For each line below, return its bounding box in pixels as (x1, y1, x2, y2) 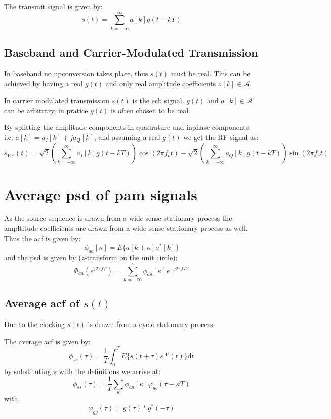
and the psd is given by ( (4, 252, 81, 263)
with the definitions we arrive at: (59, 365, 161, 376)
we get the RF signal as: (183, 131, 259, 142)
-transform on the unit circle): (85, 252, 178, 263)
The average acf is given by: (4, 336, 91, 346)
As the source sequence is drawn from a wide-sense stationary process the (4, 213, 232, 223)
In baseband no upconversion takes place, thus (4, 68, 148, 78)
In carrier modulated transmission (4, 95, 110, 106)
